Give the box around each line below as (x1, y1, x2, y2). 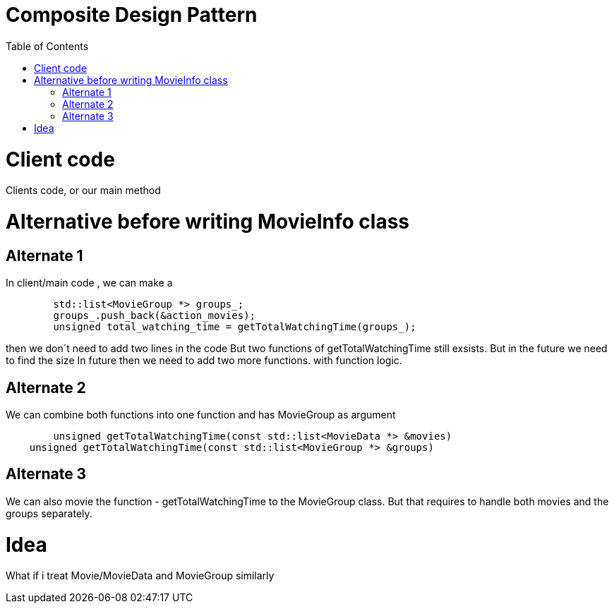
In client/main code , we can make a (6, 277, 173, 289)
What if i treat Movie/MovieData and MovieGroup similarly (6, 569, 275, 582)
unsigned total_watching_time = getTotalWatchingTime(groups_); (53, 321, 416, 333)
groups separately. (6, 507, 92, 519)
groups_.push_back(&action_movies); (53, 310, 256, 322)
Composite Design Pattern (6, 3, 258, 27)
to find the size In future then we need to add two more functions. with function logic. (6, 354, 402, 367)
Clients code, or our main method (6, 184, 161, 197)
